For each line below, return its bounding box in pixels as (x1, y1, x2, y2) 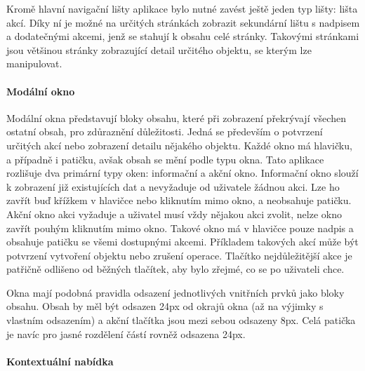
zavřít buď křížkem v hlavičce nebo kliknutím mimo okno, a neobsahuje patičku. (6, 193, 352, 208)
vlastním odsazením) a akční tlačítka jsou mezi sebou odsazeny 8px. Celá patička (6, 313, 356, 328)
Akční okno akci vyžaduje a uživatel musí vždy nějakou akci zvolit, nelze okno (6, 206, 343, 221)
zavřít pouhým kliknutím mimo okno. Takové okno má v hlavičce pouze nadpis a (6, 220, 354, 235)
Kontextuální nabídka (6, 353, 114, 368)
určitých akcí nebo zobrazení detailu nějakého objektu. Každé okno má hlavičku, (6, 137, 352, 152)
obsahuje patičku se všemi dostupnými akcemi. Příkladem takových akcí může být (6, 234, 359, 249)
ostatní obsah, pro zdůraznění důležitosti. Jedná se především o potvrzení (6, 124, 323, 139)
